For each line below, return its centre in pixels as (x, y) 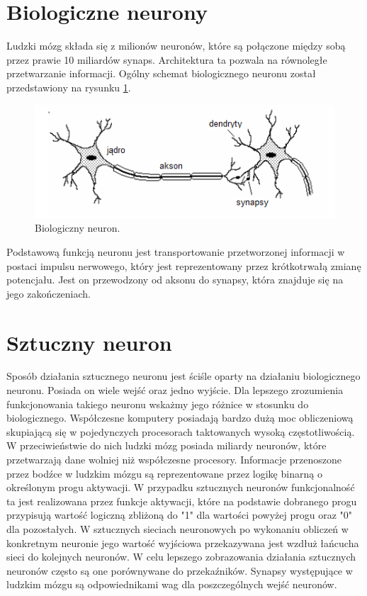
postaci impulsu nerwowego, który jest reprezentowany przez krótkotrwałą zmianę (184, 265)
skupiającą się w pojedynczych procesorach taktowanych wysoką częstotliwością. (181, 431)
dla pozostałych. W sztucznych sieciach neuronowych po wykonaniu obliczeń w (177, 529)
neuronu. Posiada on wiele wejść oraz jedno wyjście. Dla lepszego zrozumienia (175, 390)
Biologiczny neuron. (78, 228)
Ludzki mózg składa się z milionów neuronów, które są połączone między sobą (176, 46)
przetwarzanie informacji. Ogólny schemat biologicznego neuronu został (161, 73)
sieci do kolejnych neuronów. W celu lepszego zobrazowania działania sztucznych (181, 557)
